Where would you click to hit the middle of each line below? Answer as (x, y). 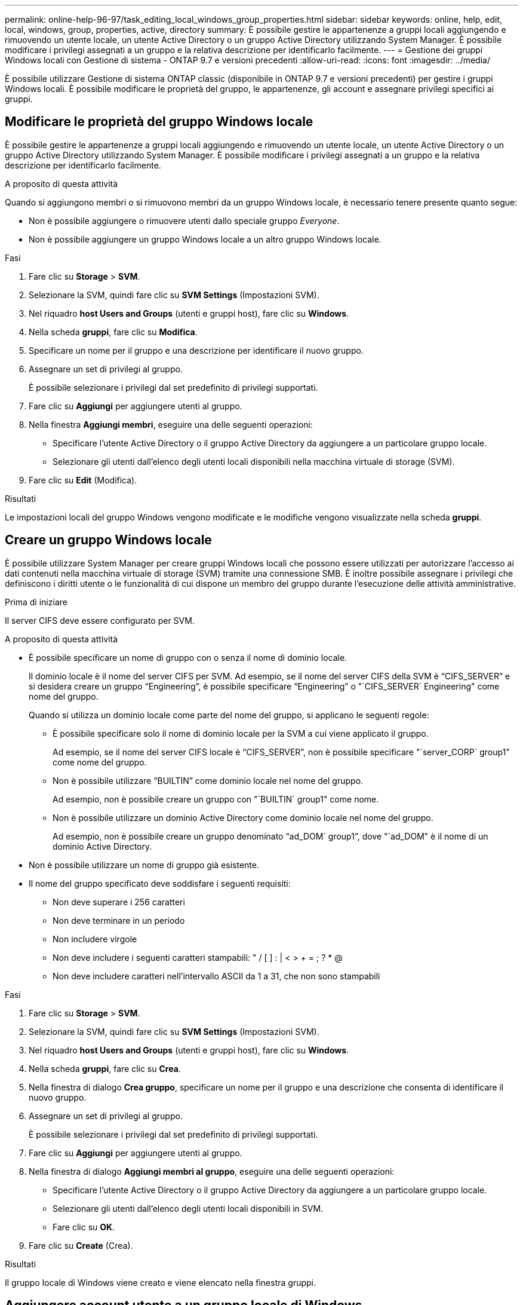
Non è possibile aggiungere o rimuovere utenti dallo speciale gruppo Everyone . (184, 220)
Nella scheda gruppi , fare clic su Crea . (105, 1068)
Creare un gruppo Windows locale (108, 540)
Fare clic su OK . (84, 1227)
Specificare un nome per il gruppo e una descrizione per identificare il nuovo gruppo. (196, 350)
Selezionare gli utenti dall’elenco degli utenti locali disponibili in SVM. (188, 1208)
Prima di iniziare (36, 602)
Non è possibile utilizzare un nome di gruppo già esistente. (144, 865)
